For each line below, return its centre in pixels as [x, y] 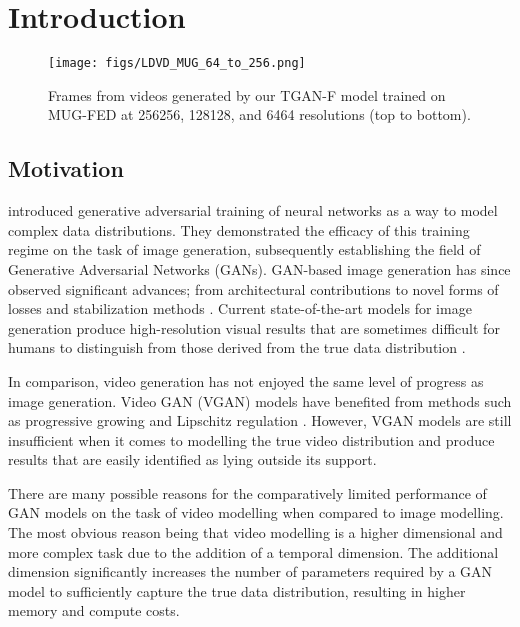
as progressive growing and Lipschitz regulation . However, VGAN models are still [260, 420]
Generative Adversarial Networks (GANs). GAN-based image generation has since [259, 268]
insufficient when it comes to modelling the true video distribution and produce [251, 439]
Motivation [66, 168]
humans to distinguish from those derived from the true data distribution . [237, 347]
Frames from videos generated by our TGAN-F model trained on [247, 94]
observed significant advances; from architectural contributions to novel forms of [253, 288]
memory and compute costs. [94, 610]
